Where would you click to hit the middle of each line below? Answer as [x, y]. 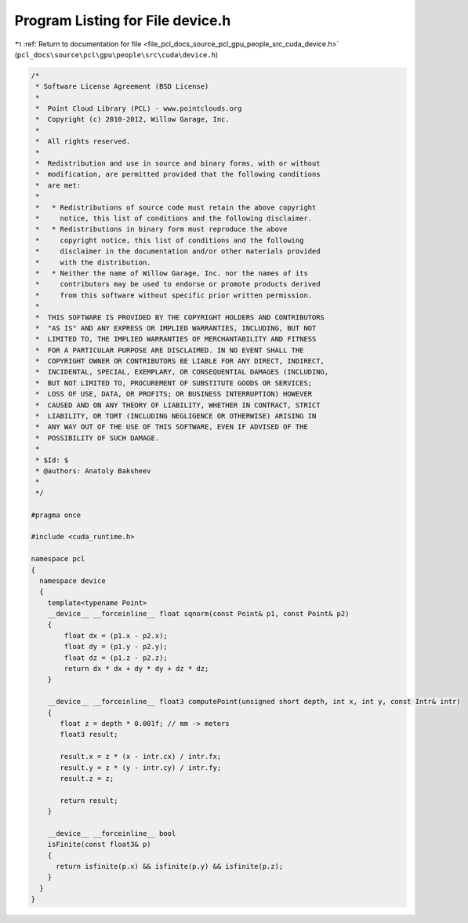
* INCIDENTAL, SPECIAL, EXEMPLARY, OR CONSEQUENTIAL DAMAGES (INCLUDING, [182, 372]
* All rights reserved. [83, 142]
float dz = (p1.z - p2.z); [116, 658]
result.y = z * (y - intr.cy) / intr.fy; [141, 768]
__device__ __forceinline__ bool [112, 833]
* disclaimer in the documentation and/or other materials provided [178, 252]
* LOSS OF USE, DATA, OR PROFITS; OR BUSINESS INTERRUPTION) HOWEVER [174, 394]
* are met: [58, 185]
